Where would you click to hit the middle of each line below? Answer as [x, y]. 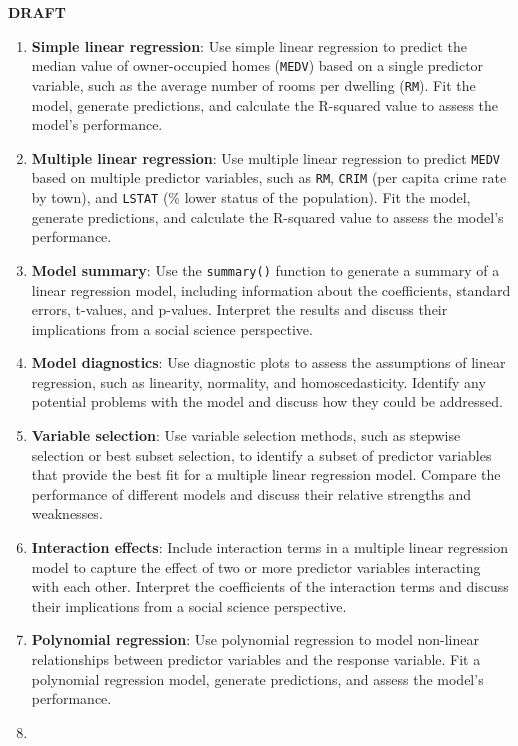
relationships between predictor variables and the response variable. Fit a [256, 659]
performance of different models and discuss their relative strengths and [251, 493]
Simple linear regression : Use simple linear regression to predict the [249, 45]
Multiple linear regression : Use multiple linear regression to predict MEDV [265, 157]
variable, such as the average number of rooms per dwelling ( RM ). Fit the [253, 84]
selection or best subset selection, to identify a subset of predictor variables [261, 454]
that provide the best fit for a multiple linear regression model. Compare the [266, 474]
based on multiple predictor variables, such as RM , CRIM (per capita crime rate [269, 177]
